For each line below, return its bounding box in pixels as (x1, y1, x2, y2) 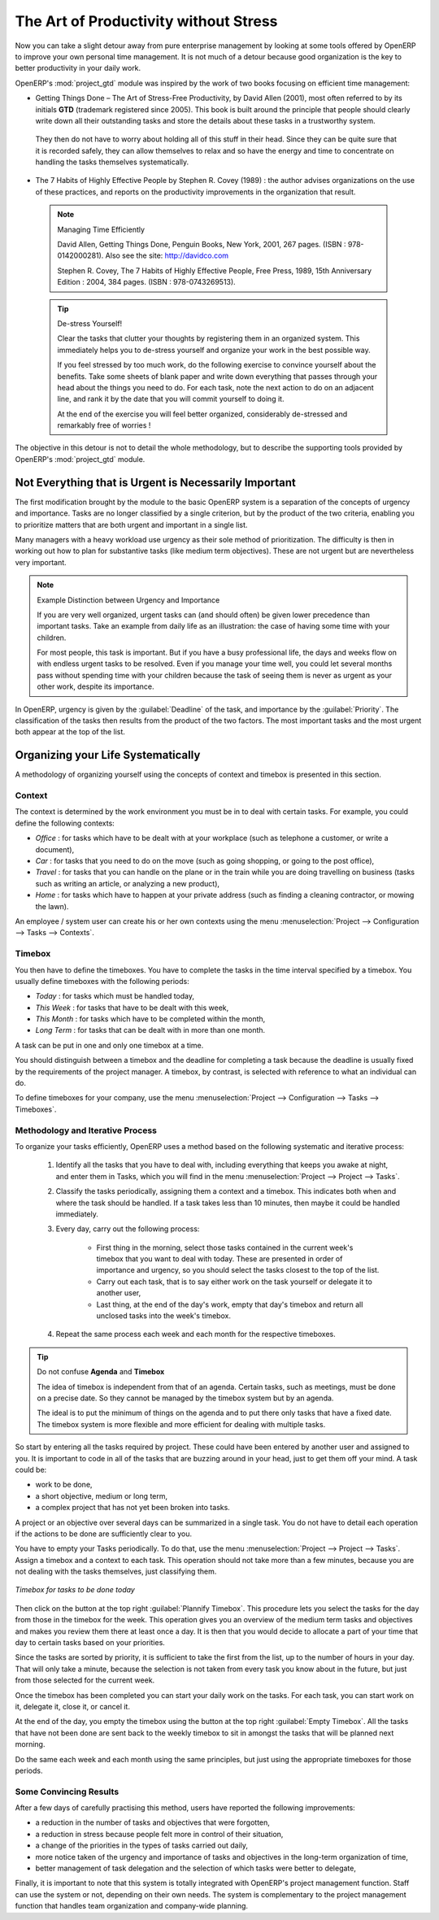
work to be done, (35, 1480, 93, 1490)
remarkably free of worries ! (57, 420, 151, 430)
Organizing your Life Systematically (15, 748, 201, 762)
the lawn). (35, 901, 69, 911)
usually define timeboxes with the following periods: (15, 976, 190, 986)
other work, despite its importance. (37, 681, 154, 691)
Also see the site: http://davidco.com (105, 250, 229, 260)
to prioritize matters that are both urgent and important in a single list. (15, 520, 248, 529)
